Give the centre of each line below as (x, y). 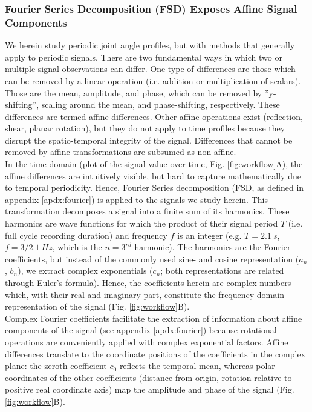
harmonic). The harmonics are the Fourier (213, 247)
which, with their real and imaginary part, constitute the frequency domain (145, 294)
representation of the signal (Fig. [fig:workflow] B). (97, 306)
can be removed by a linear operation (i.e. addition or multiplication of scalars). (153, 80)
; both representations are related (222, 271)
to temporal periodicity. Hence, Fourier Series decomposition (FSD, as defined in (154, 188)
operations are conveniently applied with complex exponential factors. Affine (147, 341)
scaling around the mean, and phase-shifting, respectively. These (161, 105)
